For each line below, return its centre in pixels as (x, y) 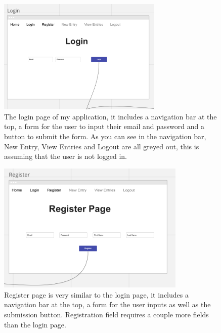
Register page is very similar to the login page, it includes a (96, 294)
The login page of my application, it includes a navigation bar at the (111, 116)
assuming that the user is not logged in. (66, 156)
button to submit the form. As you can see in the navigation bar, (105, 136)
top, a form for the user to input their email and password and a (104, 126)
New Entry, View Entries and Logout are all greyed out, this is (102, 146)
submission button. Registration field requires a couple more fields (106, 315)
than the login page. (35, 324)
